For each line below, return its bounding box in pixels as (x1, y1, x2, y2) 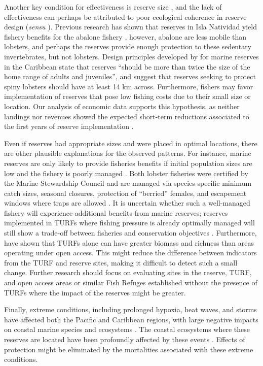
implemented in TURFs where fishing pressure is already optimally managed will (4, 217, 255, 228)
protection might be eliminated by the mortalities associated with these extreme (4, 344, 253, 354)
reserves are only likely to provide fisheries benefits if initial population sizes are (4, 157, 252, 168)
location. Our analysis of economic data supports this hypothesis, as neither (4, 101, 240, 111)
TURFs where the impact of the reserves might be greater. (4, 287, 186, 297)
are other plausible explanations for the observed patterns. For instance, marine (4, 148, 251, 158)
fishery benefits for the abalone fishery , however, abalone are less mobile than (4, 31, 247, 42)
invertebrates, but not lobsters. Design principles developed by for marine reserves (4, 51, 259, 61)
